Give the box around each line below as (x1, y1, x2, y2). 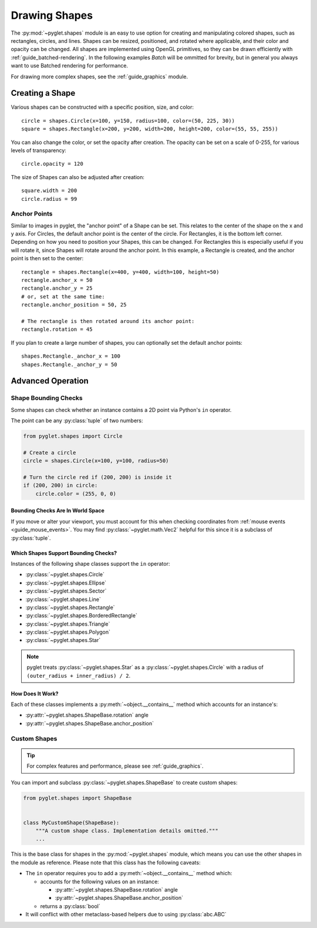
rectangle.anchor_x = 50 (21, 277, 93, 284)
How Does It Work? (11, 690, 59, 697)
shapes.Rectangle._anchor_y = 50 (21, 361, 117, 368)
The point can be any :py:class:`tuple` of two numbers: (11, 417, 143, 424)
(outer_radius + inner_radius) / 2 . (26, 672, 131, 679)
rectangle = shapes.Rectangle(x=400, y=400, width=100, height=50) (21, 268, 220, 275)
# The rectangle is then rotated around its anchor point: (21, 318, 195, 324)
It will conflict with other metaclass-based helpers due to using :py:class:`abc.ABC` (25, 911, 227, 918)
